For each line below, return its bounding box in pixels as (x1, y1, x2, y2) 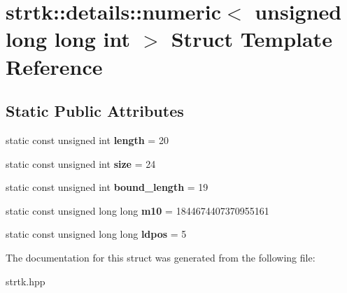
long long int (6, 24, 130, 53)
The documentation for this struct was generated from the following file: (6, 250, 316, 264)
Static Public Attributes (6, 100, 184, 122)
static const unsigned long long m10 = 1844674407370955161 (6, 203, 269, 217)
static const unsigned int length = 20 (6, 132, 169, 147)
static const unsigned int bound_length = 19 (6, 180, 208, 194)
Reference (6, 52, 103, 80)
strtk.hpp (6, 273, 45, 288)
